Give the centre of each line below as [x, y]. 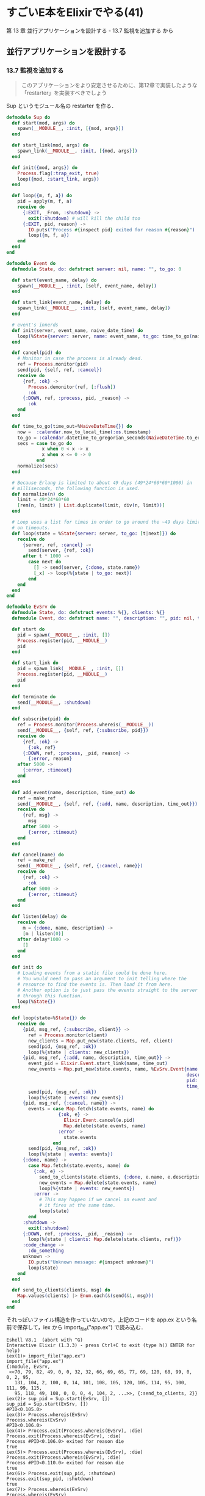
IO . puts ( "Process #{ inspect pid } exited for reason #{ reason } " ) [112, 229]
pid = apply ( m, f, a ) [45, 201]
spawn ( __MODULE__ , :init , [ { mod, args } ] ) [70, 129]
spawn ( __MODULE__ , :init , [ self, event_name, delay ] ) [87, 286]
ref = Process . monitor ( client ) [68, 1035]
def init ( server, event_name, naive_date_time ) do [77, 330]
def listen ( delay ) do [39, 917]
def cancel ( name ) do [38, 855]
